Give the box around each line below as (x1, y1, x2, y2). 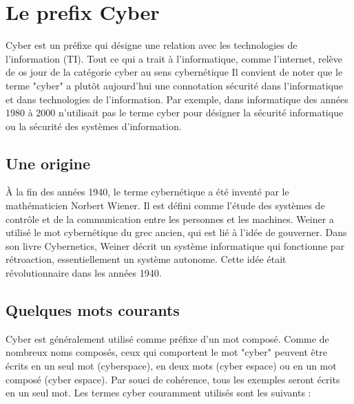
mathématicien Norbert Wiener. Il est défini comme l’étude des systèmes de (6, 198, 325, 213)
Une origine (6, 152, 91, 173)
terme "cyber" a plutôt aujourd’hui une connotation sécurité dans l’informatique (6, 78, 343, 92)
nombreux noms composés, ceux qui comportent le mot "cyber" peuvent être (6, 345, 327, 359)
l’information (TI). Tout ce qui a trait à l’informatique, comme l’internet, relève (6, 51, 343, 65)
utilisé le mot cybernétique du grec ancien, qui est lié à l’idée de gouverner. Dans (6, 225, 347, 240)
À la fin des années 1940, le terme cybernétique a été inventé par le (6, 184, 289, 199)
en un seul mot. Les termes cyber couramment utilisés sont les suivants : (6, 385, 311, 400)
